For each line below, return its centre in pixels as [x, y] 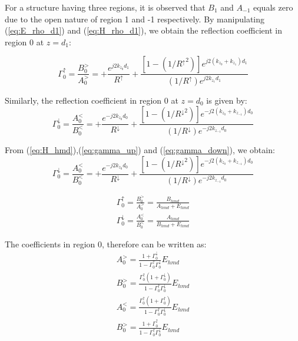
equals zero [273, 7]
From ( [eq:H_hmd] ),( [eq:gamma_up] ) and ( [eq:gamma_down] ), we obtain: [140, 149]
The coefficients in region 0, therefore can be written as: [106, 244]
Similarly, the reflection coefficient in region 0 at [92, 100]
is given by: [227, 100]
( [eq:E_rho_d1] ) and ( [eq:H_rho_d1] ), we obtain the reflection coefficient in [143, 30]
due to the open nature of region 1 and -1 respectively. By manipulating [135, 19]
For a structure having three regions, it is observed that [105, 7]
